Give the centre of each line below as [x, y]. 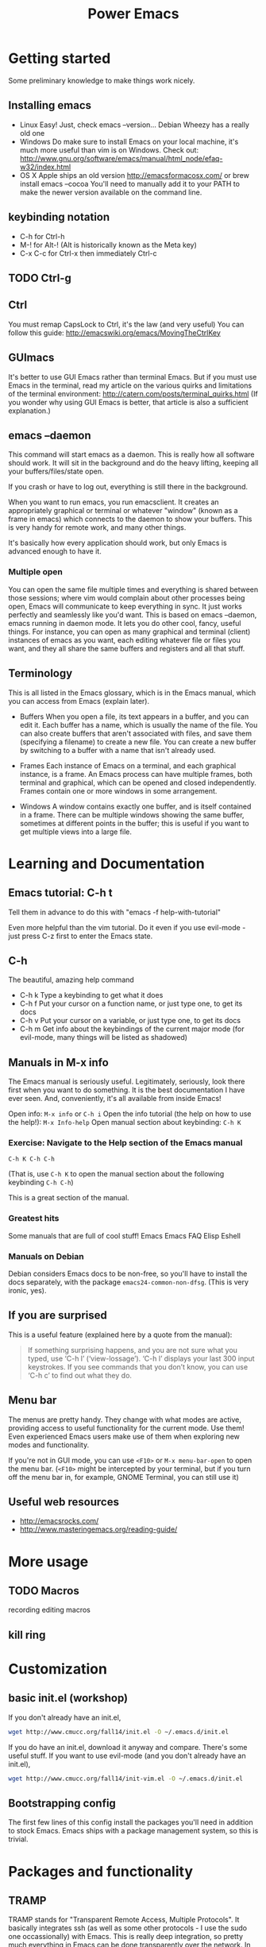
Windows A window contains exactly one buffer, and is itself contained [135, 806]
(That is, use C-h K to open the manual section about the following [116, 1174]
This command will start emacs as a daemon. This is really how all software [131, 454]
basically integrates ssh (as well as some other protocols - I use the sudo [128, 1928]
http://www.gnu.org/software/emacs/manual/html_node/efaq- [121, 158]
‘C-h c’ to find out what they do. [80, 1375]
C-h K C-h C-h [32, 1159]
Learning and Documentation [106, 863]
